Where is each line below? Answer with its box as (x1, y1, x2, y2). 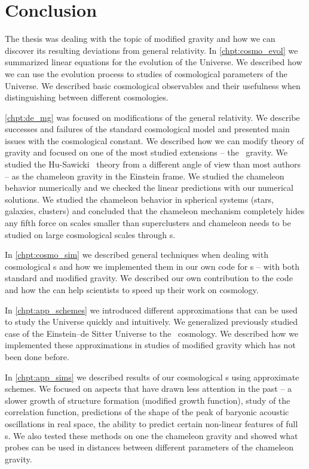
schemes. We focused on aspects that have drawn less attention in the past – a (5, 382, 292, 395)
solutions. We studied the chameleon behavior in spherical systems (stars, (5, 193, 274, 205)
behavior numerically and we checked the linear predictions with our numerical (5, 181, 293, 194)
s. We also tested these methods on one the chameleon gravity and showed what (5, 429, 298, 441)
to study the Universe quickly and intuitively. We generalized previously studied (5, 315, 298, 328)
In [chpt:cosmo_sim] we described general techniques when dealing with (5, 248, 268, 261)
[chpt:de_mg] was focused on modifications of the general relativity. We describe (5, 111, 300, 123)
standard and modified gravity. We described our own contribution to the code (5, 272, 293, 284)
